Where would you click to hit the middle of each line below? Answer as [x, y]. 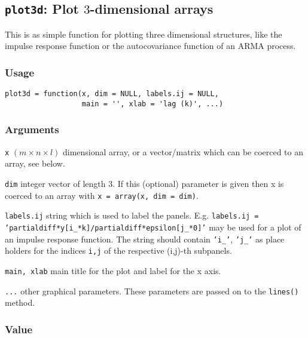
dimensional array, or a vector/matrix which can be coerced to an [183, 151]
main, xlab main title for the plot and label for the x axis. [113, 270]
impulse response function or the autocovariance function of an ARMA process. [150, 46]
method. [20, 302]
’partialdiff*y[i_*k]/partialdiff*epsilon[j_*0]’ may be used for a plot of [153, 227]
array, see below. [35, 163]
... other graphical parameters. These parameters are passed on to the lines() [152, 291]
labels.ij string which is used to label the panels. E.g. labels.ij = [132, 215]
